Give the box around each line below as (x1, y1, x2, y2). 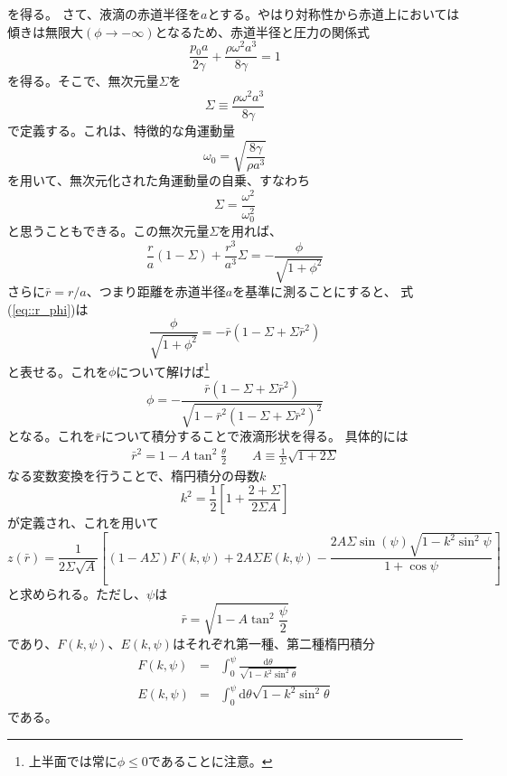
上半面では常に (28, 751, 117, 770)
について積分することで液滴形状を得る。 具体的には (100, 426, 408, 445)
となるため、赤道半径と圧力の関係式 (155, 22, 371, 41)
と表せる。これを (7, 361, 108, 380)
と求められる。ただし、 (7, 584, 146, 603)
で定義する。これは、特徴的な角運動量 (7, 121, 235, 140)
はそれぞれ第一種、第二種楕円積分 (172, 633, 375, 652)
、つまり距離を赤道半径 (86, 282, 226, 301)
